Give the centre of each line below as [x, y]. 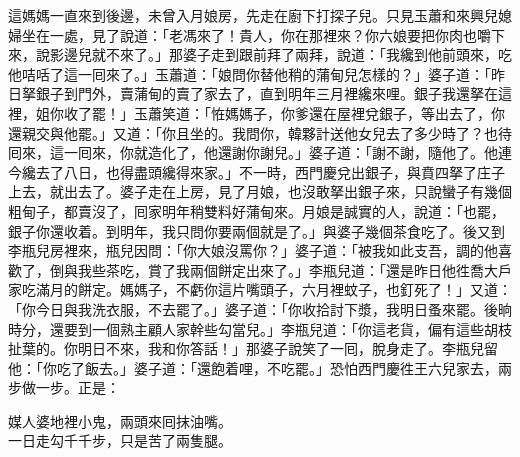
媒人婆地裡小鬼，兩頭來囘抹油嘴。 [120, 420]
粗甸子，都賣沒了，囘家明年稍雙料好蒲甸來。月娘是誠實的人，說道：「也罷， [256, 210]
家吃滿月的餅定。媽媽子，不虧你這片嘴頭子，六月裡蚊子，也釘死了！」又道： [260, 289]
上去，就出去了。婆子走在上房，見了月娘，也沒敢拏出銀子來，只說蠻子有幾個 [260, 191]
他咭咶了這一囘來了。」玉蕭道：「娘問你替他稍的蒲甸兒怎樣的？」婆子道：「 [249, 73]
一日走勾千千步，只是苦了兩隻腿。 [120, 440]
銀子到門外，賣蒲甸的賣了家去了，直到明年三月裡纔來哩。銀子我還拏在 [266, 93]
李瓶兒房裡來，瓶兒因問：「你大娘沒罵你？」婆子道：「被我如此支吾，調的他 [253, 250]
